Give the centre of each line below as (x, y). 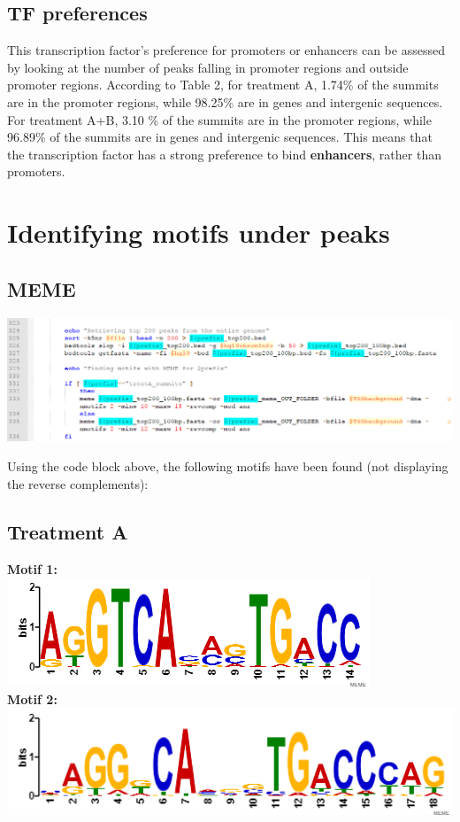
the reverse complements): (78, 483)
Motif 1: (32, 568)
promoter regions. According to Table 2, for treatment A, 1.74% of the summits (223, 85)
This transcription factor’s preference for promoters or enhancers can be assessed (226, 50)
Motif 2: (32, 698)
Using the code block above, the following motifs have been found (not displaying (228, 466)
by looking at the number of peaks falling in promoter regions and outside (208, 67)
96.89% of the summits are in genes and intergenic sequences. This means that (220, 137)
